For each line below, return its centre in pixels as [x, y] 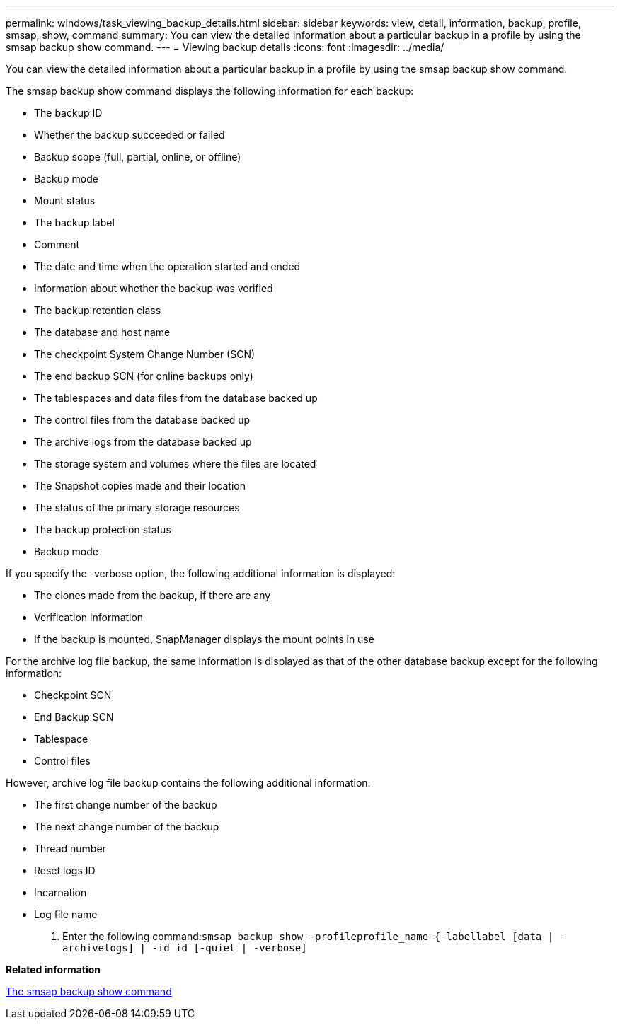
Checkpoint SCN [73, 695]
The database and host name [102, 332]
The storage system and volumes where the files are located [175, 464]
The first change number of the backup [126, 805]
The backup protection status [103, 529]
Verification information [89, 617]
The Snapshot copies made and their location [140, 486]
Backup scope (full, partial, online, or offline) [138, 157]
